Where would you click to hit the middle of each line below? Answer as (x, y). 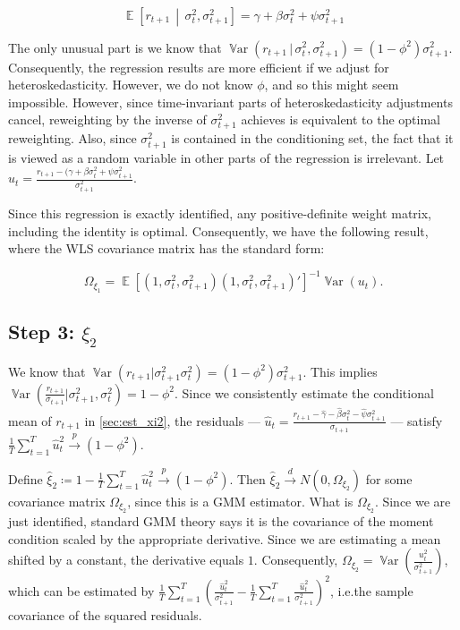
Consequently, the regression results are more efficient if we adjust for (199, 67)
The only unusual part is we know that (115, 47)
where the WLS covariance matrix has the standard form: (166, 248)
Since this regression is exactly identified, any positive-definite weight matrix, (220, 213)
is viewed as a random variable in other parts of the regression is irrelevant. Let (226, 157)
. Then (247, 478)
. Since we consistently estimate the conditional (304, 392)
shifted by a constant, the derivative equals (126, 560)
